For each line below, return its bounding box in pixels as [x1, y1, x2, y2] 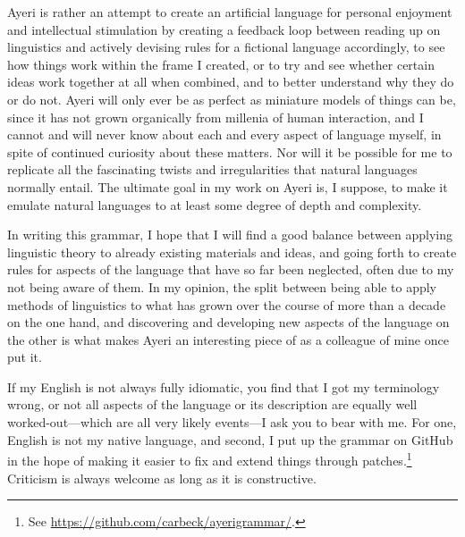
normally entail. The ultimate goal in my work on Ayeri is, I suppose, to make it [7, 177, 448, 196]
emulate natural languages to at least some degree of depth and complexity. [7, 195, 422, 214]
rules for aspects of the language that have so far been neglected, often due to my [7, 260, 454, 279]
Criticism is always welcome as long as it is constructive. [7, 468, 317, 487]
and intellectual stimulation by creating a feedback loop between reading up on [7, 20, 441, 38]
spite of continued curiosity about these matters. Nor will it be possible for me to [7, 142, 452, 161]
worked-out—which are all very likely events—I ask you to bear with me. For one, [7, 413, 457, 432]
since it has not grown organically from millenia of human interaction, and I [7, 107, 424, 126]
